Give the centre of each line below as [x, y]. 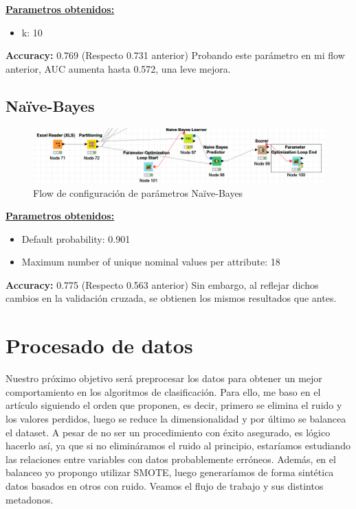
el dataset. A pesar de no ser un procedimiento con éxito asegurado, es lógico [168, 432]
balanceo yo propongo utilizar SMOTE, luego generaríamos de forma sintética [170, 472]
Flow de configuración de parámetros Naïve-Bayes [138, 192]
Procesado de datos [99, 345]
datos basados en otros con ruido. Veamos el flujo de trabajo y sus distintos [165, 485]
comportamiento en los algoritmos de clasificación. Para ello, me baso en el [163, 391]
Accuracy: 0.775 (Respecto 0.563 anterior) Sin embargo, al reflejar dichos [162, 284]
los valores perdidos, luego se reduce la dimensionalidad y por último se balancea [176, 418]
